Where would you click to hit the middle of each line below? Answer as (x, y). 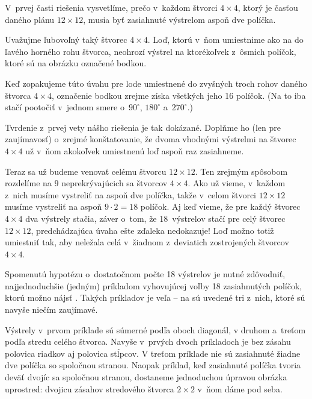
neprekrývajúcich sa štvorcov (115, 183)
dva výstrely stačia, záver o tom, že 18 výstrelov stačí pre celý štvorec (155, 218)
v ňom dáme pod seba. (240, 388)
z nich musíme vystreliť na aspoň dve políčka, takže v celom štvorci (131, 194)
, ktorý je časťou (268, 7)
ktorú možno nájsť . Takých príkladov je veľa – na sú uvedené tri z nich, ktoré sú (155, 297)
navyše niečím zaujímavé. (51, 309)
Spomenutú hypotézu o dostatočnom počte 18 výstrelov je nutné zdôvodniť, (145, 274)
